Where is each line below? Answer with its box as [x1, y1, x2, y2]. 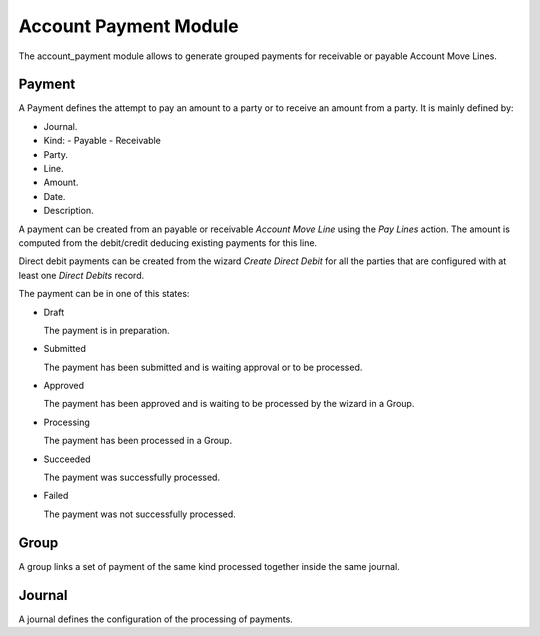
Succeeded [43, 453, 91, 465]
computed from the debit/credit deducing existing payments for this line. [18, 236, 318, 249]
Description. [43, 205, 94, 217]
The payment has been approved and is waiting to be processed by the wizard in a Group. [43, 398, 415, 410]
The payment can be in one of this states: [18, 288, 190, 300]
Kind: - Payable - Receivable [43, 135, 162, 147]
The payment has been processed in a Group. [43, 435, 233, 447]
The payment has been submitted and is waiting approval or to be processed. [43, 361, 363, 373]
